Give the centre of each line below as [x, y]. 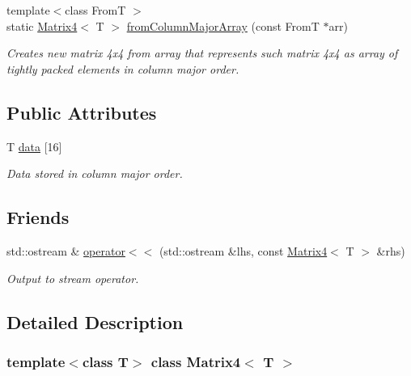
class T [105, 361]
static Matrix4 [42, 25]
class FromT [95, 10]
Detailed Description [95, 321]
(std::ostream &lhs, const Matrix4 [243, 250]
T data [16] [34, 146]
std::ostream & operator [66, 250]
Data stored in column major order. [95, 173]
